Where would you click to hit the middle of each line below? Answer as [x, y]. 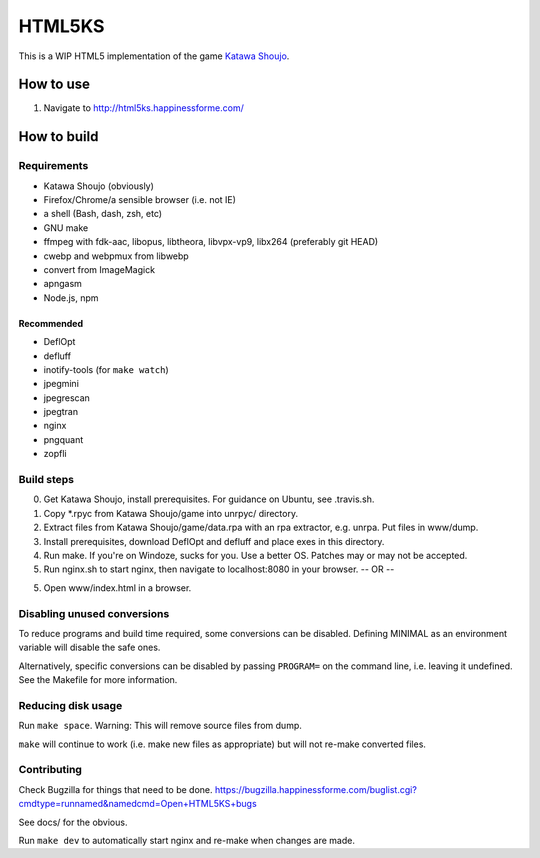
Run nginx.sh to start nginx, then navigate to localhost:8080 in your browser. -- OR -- [219, 569]
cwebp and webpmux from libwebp [116, 256]
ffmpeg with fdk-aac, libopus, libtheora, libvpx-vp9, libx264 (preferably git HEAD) [211, 242]
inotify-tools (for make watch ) [106, 369]
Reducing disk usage [70, 705]
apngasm [62, 284]
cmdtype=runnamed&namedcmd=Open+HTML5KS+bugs [137, 804]
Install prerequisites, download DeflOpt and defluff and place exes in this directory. [214, 541]
